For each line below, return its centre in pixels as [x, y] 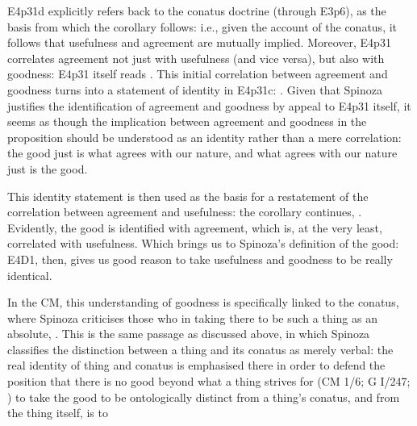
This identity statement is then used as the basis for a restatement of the [188, 196]
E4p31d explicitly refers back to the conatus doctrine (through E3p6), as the [197, 10]
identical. [30, 275]
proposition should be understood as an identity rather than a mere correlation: [204, 137]
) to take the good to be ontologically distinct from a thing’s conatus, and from [204, 397]
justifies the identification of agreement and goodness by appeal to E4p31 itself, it [209, 105]
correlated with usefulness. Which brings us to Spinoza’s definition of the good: [203, 243]
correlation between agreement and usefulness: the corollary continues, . [185, 212]
